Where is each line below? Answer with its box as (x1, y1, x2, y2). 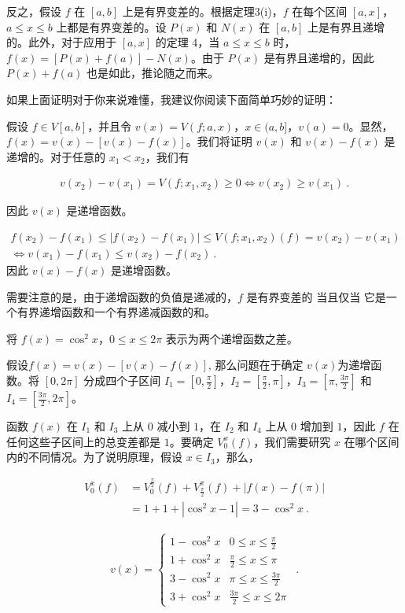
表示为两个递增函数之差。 (165, 330, 298, 346)
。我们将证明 (186, 133, 252, 150)
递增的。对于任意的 (6, 148, 105, 164)
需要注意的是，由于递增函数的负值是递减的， (6, 288, 237, 305)
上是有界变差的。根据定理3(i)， (122, 3, 283, 19)
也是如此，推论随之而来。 (87, 65, 219, 81)
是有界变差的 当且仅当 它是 (246, 288, 386, 305)
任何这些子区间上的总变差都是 (6, 433, 160, 449)
